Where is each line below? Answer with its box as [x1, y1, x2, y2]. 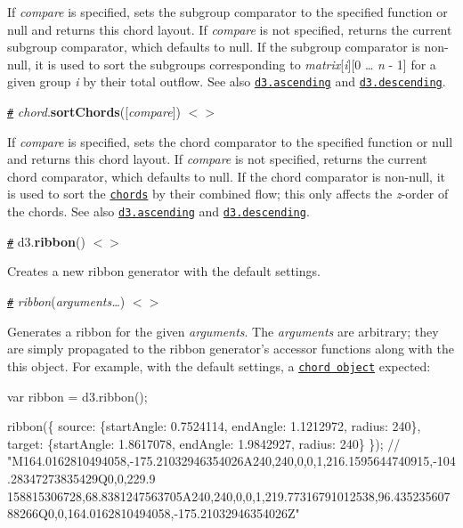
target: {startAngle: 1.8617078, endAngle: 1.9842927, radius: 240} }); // [7, 434, 401, 452]
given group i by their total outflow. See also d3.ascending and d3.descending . [7, 72, 446, 91]
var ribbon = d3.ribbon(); [7, 386, 148, 405]
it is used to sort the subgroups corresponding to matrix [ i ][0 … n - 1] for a [35, 54, 436, 73]
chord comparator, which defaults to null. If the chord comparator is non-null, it [7, 167, 445, 185]
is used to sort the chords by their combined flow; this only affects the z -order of [7, 184, 449, 203]
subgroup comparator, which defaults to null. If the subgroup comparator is [7, 37, 420, 56]
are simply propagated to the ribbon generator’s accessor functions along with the [7, 339, 454, 358]
